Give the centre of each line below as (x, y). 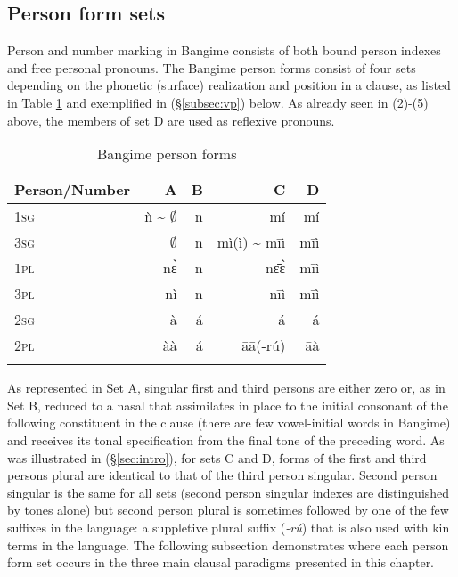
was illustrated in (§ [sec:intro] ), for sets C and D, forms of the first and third (217, 457)
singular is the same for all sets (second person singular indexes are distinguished (229, 492)
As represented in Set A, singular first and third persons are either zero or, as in (226, 388)
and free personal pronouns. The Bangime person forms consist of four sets (212, 67)
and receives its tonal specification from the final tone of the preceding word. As (226, 439)
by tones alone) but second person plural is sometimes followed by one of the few (228, 510)
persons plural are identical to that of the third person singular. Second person (222, 475)
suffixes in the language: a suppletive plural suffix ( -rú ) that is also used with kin (229, 527)
